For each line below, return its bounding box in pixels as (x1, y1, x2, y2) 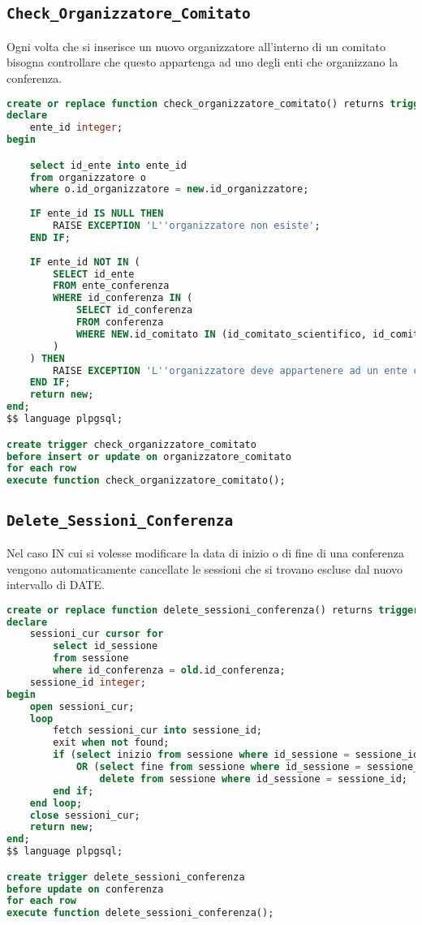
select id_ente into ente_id (29, 159, 187, 171)
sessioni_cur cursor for (29, 628, 164, 640)
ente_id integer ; (29, 122, 123, 134)
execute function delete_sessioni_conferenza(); (6, 907, 274, 919)
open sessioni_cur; (29, 700, 135, 712)
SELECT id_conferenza (75, 304, 193, 316)
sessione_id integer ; (29, 676, 146, 688)
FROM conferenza (75, 316, 164, 329)
